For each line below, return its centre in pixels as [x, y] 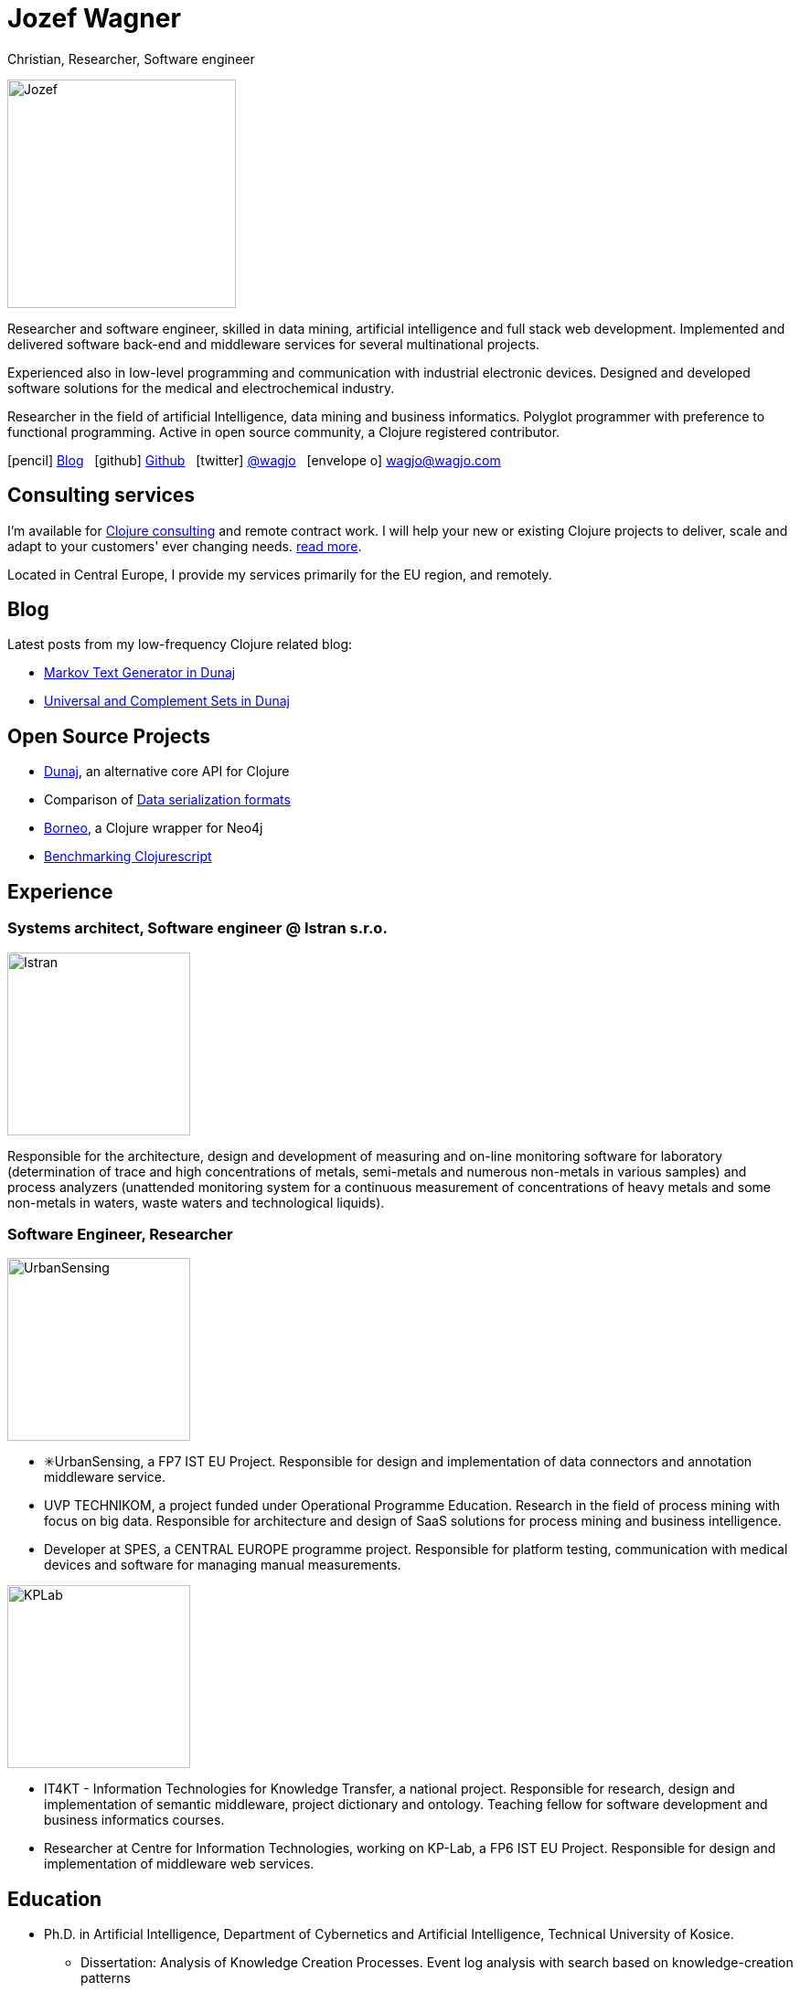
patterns [106, 1978]
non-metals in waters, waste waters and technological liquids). [196, 1202]
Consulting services [101, 495]
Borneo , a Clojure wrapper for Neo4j [154, 828]
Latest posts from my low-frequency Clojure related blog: [180, 644]
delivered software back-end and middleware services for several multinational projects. [274, 344]
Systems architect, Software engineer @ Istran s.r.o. [197, 928]
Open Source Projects [109, 736]
